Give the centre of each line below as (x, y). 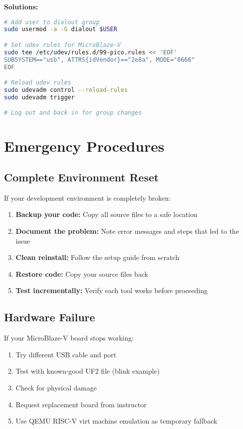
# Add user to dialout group (52, 22)
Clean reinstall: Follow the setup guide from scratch (97, 257)
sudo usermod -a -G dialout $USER (61, 29)
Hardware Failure (50, 317)
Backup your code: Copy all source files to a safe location (106, 214)
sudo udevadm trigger (40, 97)
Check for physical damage (56, 388)
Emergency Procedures (84, 146)
